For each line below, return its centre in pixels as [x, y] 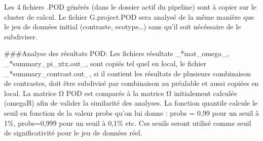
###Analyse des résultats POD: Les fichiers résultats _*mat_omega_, [117, 53]
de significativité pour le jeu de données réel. [73, 133]
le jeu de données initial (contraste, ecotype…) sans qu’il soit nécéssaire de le [123, 27]
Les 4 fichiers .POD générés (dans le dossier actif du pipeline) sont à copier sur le [130, 7]
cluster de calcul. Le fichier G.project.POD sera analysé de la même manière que [129, 16]
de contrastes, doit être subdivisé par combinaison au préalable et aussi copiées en [131, 83]
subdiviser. [21, 36]
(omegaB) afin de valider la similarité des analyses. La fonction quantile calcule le [131, 103]
